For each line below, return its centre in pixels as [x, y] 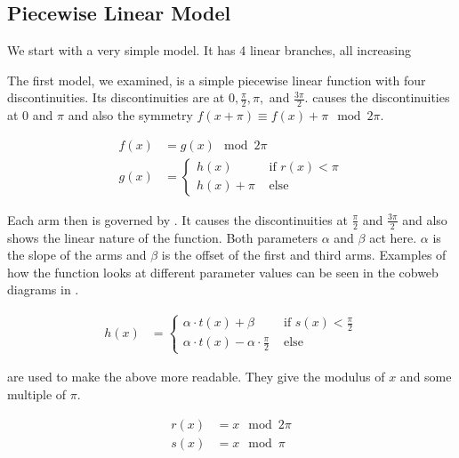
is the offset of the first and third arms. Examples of [304, 255]
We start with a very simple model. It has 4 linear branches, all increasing [209, 50]
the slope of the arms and [77, 255]
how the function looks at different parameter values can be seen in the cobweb [223, 272]
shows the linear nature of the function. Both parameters [163, 237]
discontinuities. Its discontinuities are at [116, 97]
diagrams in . [43, 289]
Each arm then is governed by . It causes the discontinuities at [177, 219]
